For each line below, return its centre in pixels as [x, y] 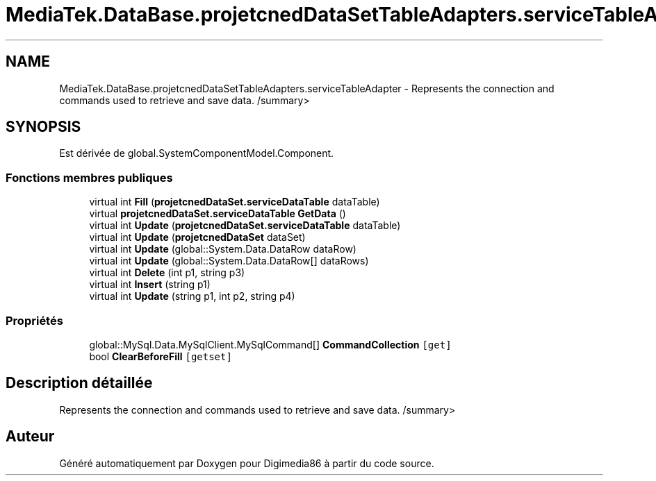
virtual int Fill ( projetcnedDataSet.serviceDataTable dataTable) [235, 202]
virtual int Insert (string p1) [150, 285]
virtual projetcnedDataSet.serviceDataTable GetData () [218, 214]
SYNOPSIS [43, 127]
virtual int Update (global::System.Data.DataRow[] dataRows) [229, 261]
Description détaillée [79, 383]
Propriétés [34, 320]
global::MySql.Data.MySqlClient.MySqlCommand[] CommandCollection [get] [270, 344]
